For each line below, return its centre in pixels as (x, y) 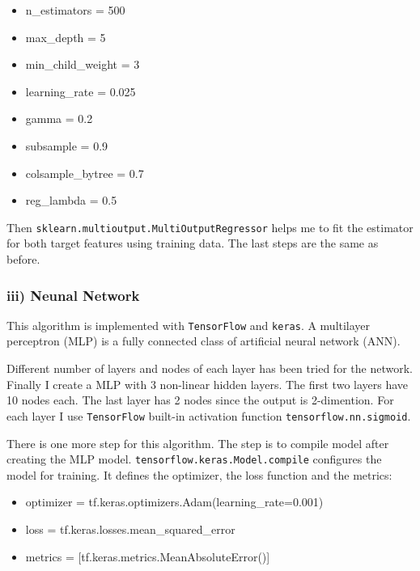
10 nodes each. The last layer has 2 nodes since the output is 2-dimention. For (200, 400)
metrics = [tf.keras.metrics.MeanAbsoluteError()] (148, 556)
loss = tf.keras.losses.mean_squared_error (130, 529)
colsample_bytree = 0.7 (85, 173)
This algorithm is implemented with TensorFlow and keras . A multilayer (189, 325)
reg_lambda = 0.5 (71, 200)
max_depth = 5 (66, 37)
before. (23, 259)
